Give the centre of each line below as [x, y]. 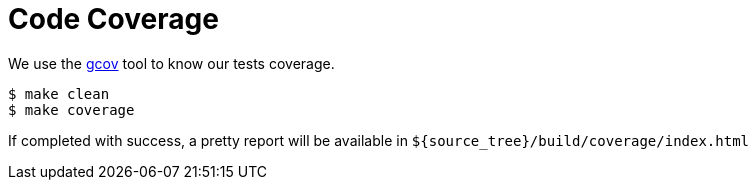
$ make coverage [71, 109]
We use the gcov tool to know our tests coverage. [171, 63]
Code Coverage [113, 19]
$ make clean [59, 93]
